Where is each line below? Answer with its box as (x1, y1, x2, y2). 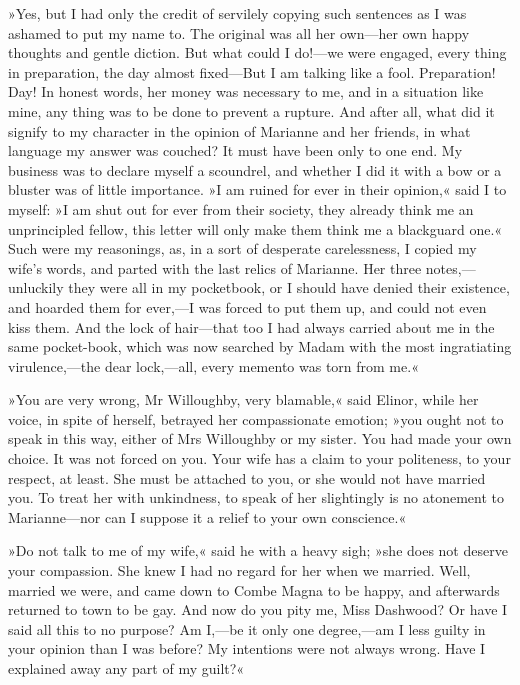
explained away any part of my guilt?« (8, 658, 245, 678)
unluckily (8, 277, 64, 298)
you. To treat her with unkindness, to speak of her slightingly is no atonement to (8, 487, 504, 508)
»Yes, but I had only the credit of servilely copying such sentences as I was (8, 3, 467, 23)
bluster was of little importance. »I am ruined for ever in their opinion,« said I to (8, 179, 507, 200)
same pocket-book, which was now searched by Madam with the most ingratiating (8, 336, 512, 357)
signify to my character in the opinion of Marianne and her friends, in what (8, 120, 471, 141)
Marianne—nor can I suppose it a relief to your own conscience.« (8, 506, 407, 527)
